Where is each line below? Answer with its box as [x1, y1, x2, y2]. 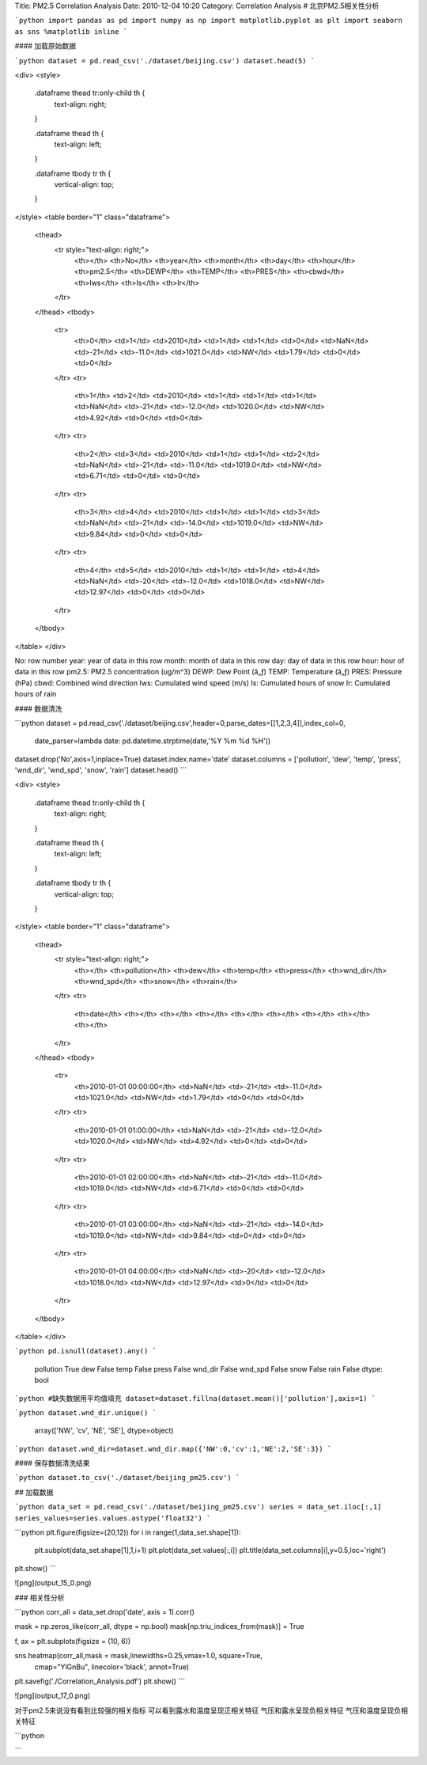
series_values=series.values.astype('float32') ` [14, 1513, 211, 1523]
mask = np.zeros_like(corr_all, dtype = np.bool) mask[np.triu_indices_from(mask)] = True [14, 1622, 304, 1631]
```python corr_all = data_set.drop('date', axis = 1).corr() [14, 1607, 195, 1616]
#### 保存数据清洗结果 [14, 1459, 90, 1468]
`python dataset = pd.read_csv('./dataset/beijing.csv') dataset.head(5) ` [14, 56, 316, 65]
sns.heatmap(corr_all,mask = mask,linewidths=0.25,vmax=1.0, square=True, [14, 1651, 263, 1661]
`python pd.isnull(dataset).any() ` [14, 1346, 157, 1356]
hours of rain [14, 689, 57, 699]
